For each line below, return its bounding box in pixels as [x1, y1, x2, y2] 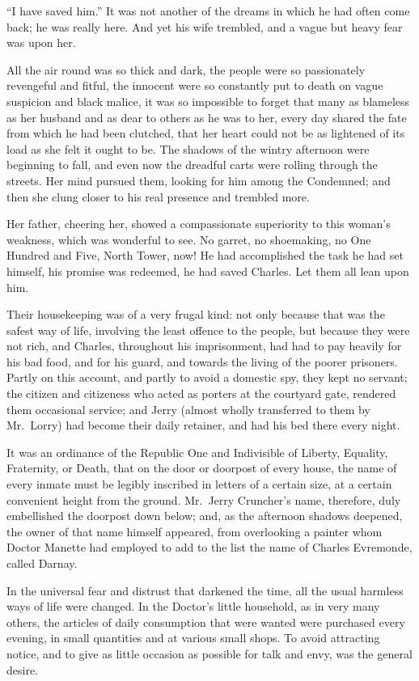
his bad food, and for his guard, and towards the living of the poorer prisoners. [6, 353, 398, 370]
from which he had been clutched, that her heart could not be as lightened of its [6, 125, 405, 142]
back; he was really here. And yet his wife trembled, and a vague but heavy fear [6, 18, 403, 35]
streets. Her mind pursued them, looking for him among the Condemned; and [6, 171, 391, 188]
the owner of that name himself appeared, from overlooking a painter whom [6, 522, 383, 539]
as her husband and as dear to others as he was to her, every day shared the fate [6, 108, 407, 125]
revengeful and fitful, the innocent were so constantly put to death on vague [6, 77, 383, 94]
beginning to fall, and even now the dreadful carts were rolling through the [6, 156, 378, 173]
